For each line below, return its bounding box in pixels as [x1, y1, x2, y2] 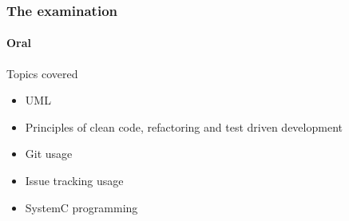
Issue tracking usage [25, 172, 124, 189]
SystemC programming [25, 199, 138, 215]
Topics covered [6, 65, 78, 81]
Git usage [25, 145, 73, 162]
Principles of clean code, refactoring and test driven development [25, 118, 343, 135]
